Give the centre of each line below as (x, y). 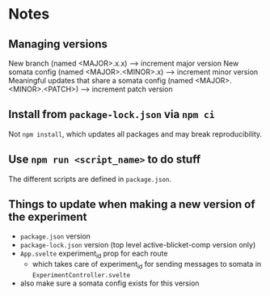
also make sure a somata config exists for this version (110, 283)
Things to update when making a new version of (132, 204)
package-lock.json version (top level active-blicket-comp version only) (138, 245)
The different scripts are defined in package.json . (90, 179)
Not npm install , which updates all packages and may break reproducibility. (135, 133)
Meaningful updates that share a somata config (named (101, 80)
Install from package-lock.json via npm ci (112, 114)
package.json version (55, 236)
